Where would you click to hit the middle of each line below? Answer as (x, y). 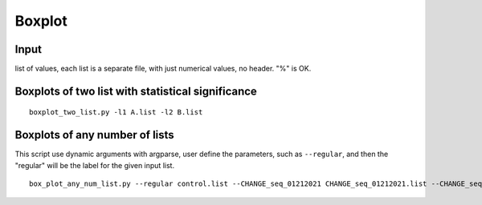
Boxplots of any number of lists (94, 135)
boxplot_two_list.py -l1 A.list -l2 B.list (116, 113)
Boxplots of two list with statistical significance (136, 91)
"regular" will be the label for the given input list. (95, 165)
